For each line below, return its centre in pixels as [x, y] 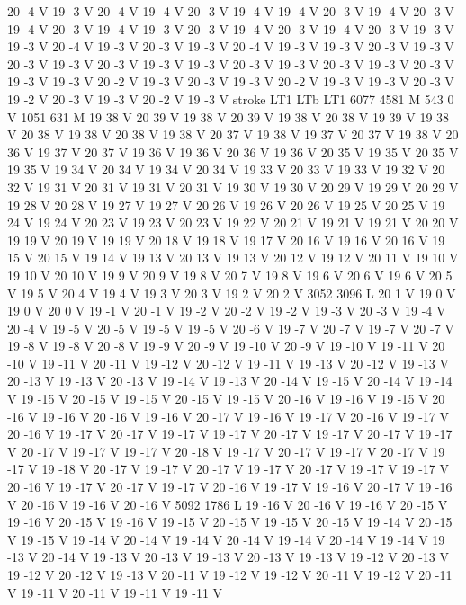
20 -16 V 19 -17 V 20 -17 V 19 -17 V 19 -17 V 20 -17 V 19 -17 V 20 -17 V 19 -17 [230, 434]
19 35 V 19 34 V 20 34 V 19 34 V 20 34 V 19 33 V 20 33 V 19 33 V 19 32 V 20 [226, 169]
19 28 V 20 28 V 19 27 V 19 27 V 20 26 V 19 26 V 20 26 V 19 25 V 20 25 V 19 [226, 205]
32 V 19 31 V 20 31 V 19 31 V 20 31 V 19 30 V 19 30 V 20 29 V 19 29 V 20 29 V [233, 187]
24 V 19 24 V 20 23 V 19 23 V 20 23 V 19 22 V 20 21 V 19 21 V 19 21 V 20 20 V [233, 222]
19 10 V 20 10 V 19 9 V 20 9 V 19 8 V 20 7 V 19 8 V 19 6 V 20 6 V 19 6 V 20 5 [230, 275]
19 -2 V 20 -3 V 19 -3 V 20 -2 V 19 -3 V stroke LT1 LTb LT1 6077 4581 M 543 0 [231, 98]
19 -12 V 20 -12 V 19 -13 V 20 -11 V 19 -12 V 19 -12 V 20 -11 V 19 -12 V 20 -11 [230, 574]
